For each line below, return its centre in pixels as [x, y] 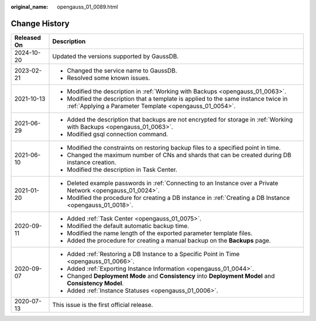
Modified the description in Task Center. [122, 170]
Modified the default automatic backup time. [128, 226]
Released [28, 37]
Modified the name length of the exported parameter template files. [160, 233]
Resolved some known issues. [109, 78]
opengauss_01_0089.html [87, 7]
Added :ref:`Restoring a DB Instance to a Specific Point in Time [153, 254]
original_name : [30, 7]
